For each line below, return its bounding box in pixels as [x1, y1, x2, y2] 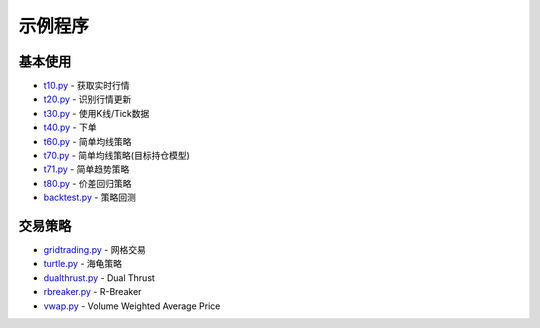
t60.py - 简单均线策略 [43, 135, 132, 147]
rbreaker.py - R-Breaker [43, 286, 142, 298]
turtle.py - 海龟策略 [43, 258, 123, 270]
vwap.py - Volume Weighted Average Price [43, 300, 221, 312]
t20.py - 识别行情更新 [43, 93, 132, 105]
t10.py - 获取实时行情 [43, 80, 130, 92]
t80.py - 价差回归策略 [43, 177, 132, 189]
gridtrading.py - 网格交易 [43, 244, 147, 256]
